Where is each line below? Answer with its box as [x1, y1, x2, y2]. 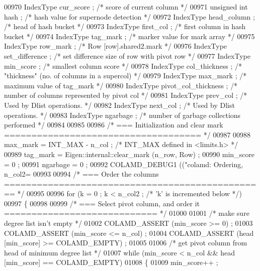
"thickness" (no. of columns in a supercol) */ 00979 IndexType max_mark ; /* [4, 70, 247, 81]
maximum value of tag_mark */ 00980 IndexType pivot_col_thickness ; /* [4, 80, 238, 90]
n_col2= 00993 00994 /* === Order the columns [4, 169, 159, 179]
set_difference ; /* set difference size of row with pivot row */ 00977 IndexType [4, 50, 250, 61]
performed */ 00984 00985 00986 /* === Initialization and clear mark [4, 119, 223, 130]
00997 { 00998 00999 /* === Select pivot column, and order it [4, 198, 200, 208]
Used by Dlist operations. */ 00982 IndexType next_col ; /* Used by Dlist [4, 99, 235, 110]
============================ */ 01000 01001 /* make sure [4, 208, 249, 218]
